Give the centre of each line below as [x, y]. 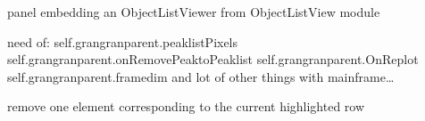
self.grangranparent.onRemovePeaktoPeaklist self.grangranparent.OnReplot [213, 59]
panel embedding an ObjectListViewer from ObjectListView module [194, 12]
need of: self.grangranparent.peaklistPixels [123, 41]
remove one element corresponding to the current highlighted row [186, 106]
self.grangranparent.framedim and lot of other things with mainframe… [201, 76]
